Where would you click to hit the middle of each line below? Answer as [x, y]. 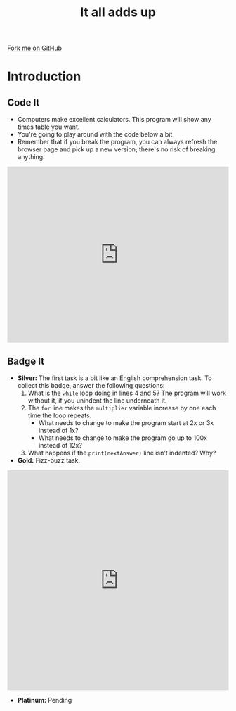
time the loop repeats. [60, 415]
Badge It [26, 361]
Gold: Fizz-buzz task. [49, 460]
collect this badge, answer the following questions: [91, 385]
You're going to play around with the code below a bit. [96, 134]
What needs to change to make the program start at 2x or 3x [126, 423]
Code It [24, 102]
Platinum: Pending [45, 700]
